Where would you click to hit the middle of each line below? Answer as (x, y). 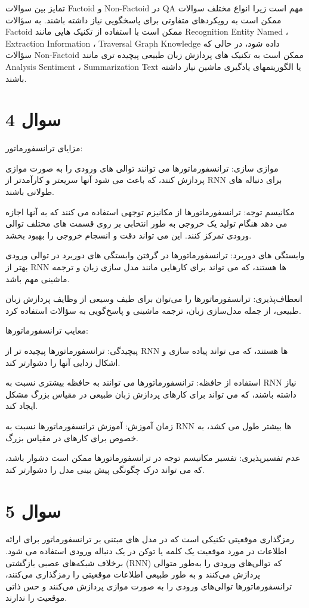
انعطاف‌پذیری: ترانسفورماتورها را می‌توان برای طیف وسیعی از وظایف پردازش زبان (154, 299)
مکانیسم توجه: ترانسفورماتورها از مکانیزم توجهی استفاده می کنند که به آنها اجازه (150, 211)
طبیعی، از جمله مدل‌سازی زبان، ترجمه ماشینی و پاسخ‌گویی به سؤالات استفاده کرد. (153, 310)
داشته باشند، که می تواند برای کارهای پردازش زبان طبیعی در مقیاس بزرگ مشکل (151, 394)
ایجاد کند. (22, 406)
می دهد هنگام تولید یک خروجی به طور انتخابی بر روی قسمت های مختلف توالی (146, 223)
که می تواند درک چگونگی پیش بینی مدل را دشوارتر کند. (105, 469)
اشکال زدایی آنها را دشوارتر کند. (63, 362)
